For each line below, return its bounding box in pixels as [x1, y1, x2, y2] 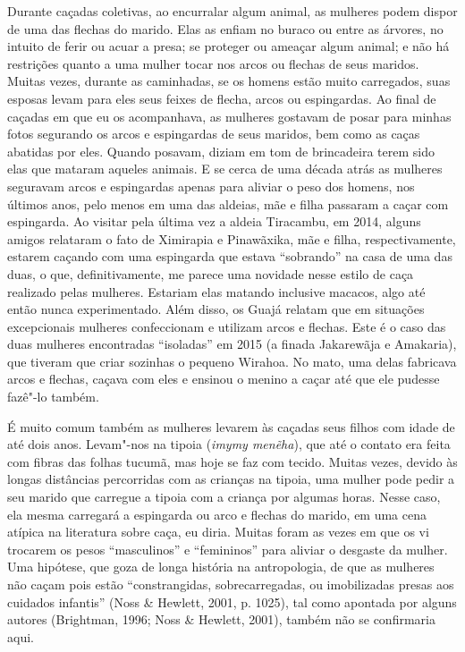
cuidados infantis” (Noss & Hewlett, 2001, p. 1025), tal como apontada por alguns [7, 592, 457, 611]
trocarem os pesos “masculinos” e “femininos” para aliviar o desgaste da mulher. [7, 539, 448, 558]
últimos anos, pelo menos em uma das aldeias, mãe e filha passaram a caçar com [7, 194, 449, 213]
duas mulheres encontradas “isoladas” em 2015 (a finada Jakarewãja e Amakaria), [7, 334, 457, 353]
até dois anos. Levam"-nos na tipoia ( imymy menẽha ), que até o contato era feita [7, 435, 451, 453]
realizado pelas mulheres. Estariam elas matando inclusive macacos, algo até [7, 282, 426, 301]
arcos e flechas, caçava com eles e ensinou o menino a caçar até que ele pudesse [7, 369, 440, 388]
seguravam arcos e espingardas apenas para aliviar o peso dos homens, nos [7, 176, 415, 195]
